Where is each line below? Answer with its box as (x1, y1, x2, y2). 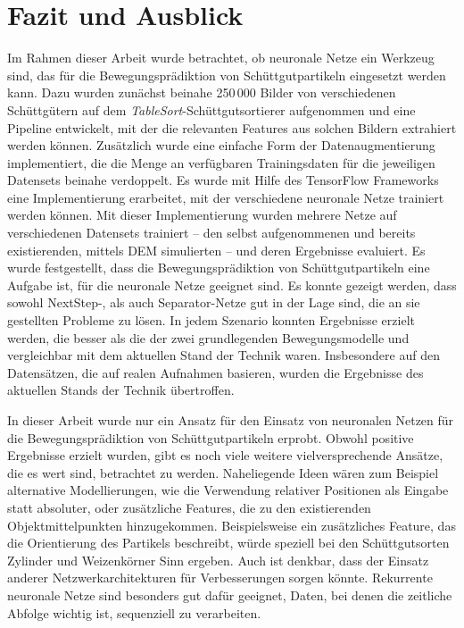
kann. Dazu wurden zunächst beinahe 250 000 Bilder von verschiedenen (7, 83, 396, 102)
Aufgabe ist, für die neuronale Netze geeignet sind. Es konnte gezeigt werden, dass (7, 275, 457, 294)
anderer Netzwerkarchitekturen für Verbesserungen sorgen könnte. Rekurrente (7, 568, 433, 587)
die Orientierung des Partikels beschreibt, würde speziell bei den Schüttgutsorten (7, 533, 450, 552)
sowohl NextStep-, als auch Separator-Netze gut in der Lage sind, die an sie (7, 293, 420, 312)
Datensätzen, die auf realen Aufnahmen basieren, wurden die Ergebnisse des (7, 363, 424, 381)
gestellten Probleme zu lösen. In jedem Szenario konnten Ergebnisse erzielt (7, 311, 415, 330)
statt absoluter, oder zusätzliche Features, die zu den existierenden (7, 498, 371, 516)
